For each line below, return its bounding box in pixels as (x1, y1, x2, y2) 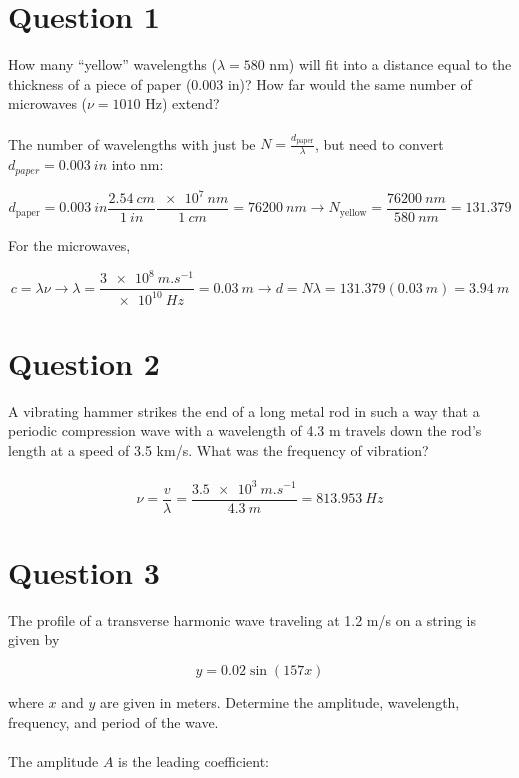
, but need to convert (314, 133, 444, 154)
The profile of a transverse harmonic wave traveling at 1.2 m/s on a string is (8, 609, 477, 630)
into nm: (111, 154, 164, 175)
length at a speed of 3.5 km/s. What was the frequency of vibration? (8, 439, 429, 460)
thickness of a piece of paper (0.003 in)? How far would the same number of (8, 73, 472, 94)
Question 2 (8, 342, 160, 383)
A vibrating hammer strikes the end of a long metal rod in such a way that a (8, 400, 480, 421)
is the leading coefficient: (118, 750, 270, 771)
